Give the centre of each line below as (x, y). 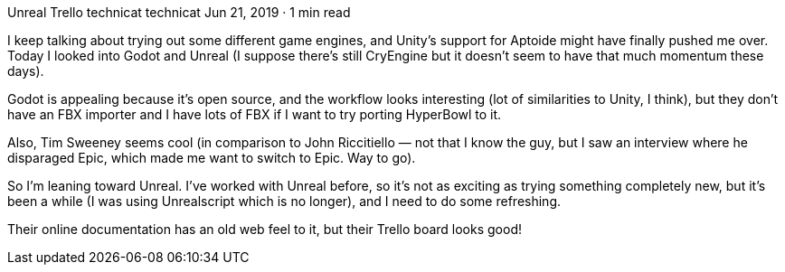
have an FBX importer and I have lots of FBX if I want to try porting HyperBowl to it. (255, 114)
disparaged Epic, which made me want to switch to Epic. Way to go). (212, 158)
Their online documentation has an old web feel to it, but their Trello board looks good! (265, 229)
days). (26, 71)
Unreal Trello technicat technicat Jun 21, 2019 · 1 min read (179, 12)
